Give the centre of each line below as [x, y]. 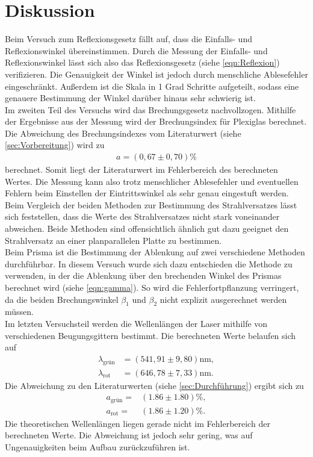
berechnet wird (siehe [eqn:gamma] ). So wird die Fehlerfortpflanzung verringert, [152, 288]
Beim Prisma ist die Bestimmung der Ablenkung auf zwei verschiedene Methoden [155, 252]
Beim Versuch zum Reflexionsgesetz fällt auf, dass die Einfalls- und [129, 39]
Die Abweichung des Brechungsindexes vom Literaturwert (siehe [123, 133]
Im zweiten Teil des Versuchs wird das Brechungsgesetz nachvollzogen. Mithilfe [150, 109]
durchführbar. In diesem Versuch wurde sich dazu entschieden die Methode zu [149, 263]
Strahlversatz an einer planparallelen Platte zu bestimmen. [113, 240]
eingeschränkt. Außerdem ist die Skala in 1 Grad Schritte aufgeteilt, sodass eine [152, 86]
